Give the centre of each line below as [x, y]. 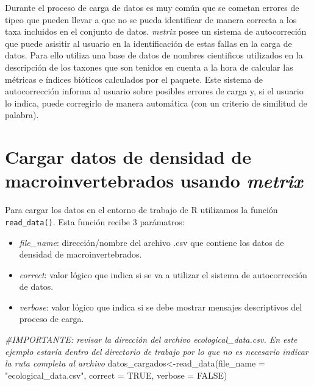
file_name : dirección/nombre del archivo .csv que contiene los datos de [152, 242]
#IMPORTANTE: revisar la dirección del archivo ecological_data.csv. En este [151, 339]
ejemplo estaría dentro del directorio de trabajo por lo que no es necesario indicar [157, 351]
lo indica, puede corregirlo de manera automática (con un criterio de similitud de [156, 103]
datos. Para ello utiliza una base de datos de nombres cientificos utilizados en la [154, 55]
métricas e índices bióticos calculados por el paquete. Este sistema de [134, 79]
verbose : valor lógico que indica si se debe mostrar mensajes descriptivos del [161, 307]
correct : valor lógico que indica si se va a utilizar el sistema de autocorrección [163, 274]
